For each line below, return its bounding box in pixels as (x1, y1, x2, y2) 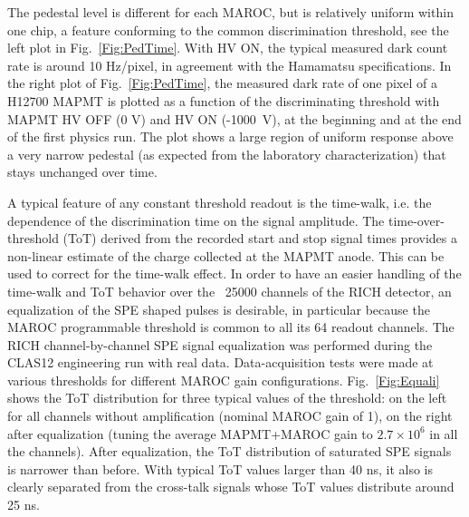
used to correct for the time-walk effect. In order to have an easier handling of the (7, 264, 462, 283)
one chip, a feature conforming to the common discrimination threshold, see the (7, 20, 449, 39)
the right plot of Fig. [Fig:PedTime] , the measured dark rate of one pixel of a (7, 73, 437, 93)
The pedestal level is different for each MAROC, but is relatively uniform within (7, 3, 454, 21)
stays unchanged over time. (7, 162, 158, 181)
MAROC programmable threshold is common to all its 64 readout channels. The (7, 317, 455, 337)
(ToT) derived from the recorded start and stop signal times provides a (62, 229, 457, 248)
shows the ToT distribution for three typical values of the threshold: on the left (7, 388, 447, 407)
